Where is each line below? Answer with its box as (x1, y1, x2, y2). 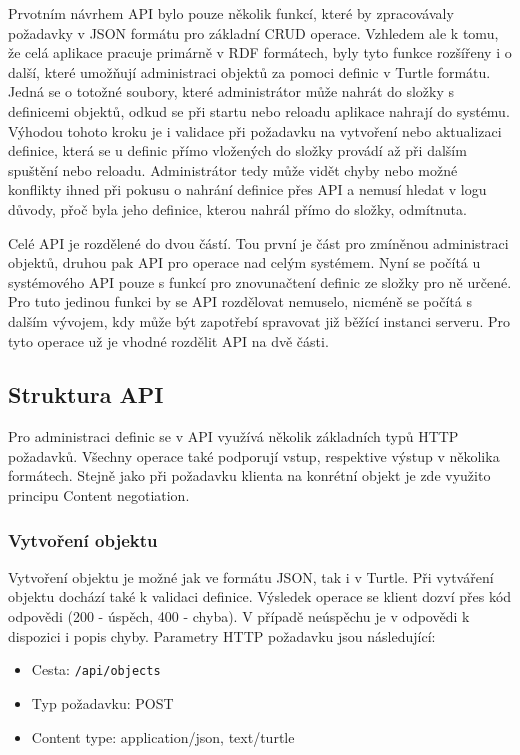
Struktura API (8, 379, 164, 410)
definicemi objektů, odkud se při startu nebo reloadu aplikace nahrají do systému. (8, 100, 510, 121)
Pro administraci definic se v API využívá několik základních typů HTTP (8, 426, 459, 447)
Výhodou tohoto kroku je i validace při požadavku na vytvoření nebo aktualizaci (8, 120, 502, 141)
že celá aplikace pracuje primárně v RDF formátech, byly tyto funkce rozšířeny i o (8, 42, 512, 63)
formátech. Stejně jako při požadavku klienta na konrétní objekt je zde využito (8, 465, 491, 486)
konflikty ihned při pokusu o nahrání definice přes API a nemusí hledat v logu (8, 179, 487, 200)
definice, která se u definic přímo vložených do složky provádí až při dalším (8, 140, 467, 161)
